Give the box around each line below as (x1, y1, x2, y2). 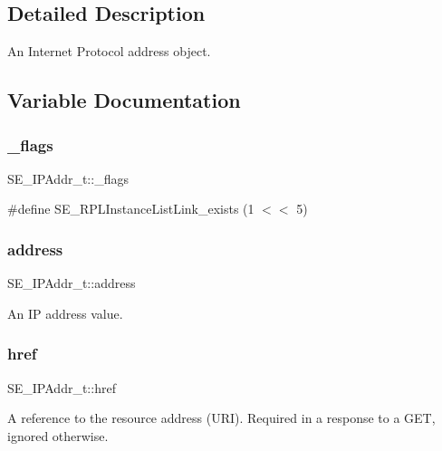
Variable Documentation (7, 86, 241, 114)
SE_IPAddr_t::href (7, 378, 116, 397)
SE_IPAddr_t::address (7, 273, 136, 293)
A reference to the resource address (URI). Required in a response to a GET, (7, 408, 436, 427)
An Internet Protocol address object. (7, 42, 211, 61)
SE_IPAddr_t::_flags (7, 168, 129, 187)
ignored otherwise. (7, 426, 109, 445)
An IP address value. (7, 303, 123, 322)
